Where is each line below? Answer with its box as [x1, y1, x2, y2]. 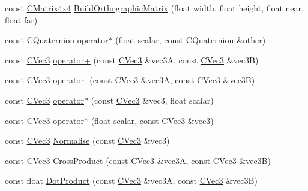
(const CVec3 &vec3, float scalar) [91, 93, 214, 106]
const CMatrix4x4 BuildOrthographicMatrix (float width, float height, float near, [5, 2, 304, 14]
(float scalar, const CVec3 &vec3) [91, 114, 214, 126]
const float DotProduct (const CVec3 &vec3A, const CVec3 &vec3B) [5, 174, 258, 187]
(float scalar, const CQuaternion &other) [115, 34, 266, 46]
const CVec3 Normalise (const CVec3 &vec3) [5, 134, 170, 147]
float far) [5, 13, 38, 26]
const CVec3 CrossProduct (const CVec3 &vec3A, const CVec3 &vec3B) [5, 154, 271, 166]
